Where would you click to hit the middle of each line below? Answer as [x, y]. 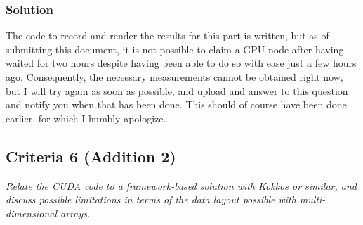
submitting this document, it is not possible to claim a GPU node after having [175, 49]
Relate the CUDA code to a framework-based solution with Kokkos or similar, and [181, 185]
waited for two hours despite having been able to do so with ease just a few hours [181, 63]
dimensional [31, 213]
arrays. [75, 213]
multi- [312, 199]
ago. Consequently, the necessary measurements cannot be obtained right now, [174, 77]
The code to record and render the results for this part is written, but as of [167, 36]
